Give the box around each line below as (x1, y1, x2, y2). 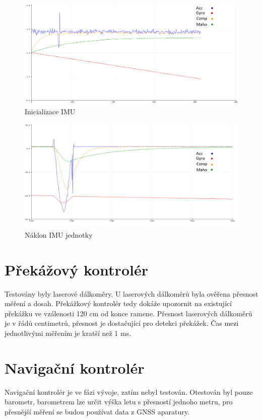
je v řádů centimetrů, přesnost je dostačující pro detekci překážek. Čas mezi (5, 318, 239, 328)
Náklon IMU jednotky (25, 229, 93, 240)
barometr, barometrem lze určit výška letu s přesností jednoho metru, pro (5, 396, 233, 407)
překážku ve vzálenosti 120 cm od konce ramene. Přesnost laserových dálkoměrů (5, 308, 252, 318)
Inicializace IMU (25, 106, 76, 116)
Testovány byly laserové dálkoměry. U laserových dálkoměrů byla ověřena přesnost (5, 288, 258, 299)
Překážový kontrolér (5, 259, 148, 279)
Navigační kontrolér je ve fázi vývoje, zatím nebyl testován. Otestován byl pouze (5, 386, 253, 397)
